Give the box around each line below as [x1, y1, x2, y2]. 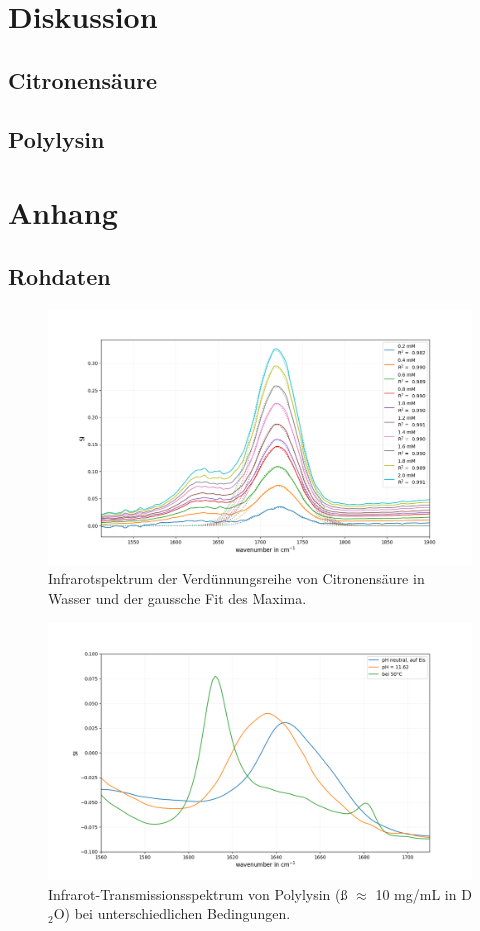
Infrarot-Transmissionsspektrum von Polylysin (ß [48, 883, 348, 904]
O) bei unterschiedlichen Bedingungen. [53, 903, 291, 924]
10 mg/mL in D [375, 883, 472, 904]
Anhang [8, 192, 118, 233]
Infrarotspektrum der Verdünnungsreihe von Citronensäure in [48, 568, 425, 589]
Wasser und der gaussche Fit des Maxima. [48, 588, 307, 608]
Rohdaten [8, 260, 111, 291]
